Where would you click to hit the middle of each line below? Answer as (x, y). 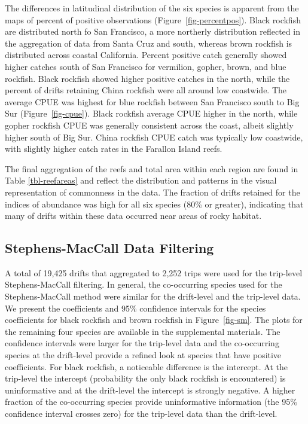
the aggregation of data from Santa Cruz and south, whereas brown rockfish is (149, 43)
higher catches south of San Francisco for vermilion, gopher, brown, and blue (146, 66)
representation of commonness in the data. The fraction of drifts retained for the (153, 192)
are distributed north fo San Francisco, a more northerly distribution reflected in (153, 31)
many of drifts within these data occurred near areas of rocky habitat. (133, 216)
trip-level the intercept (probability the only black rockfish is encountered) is (145, 378)
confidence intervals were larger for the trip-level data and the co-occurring (142, 343)
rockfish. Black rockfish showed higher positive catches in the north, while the (147, 78)
